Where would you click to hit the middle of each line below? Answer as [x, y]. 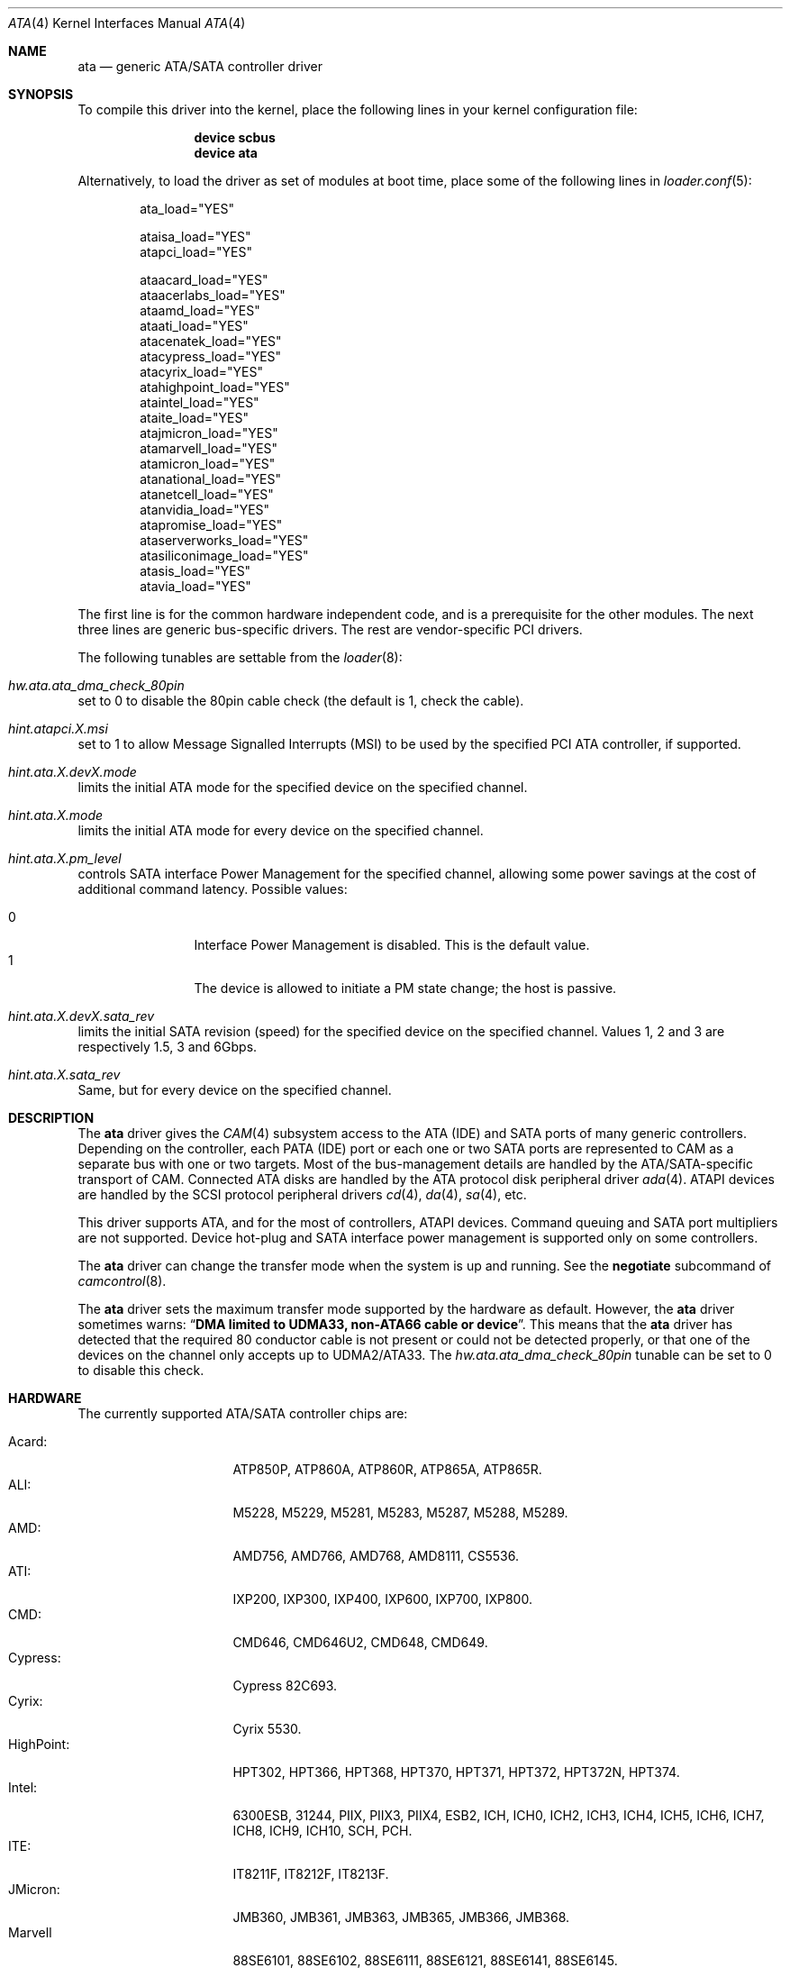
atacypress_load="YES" [211, 356]
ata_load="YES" [187, 209]
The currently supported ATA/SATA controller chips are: [243, 1413]
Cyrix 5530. [267, 1729]
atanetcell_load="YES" [207, 494]
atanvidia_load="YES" [205, 510]
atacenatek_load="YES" [211, 341]
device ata [226, 153]
